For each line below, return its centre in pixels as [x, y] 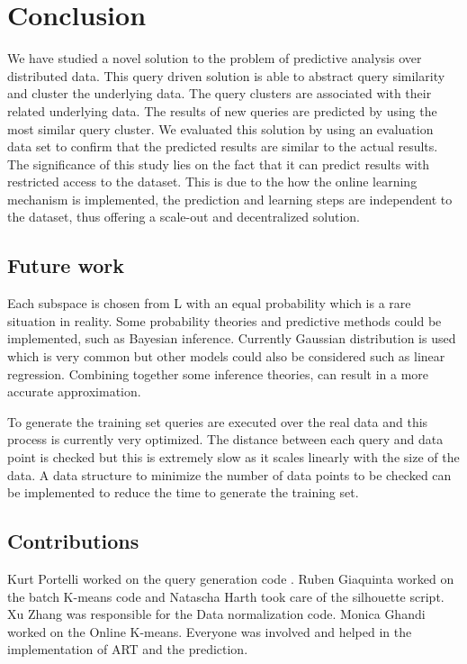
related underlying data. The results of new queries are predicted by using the [222, 110]
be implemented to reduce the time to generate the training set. [183, 492]
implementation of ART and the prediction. [128, 649]
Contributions [73, 541]
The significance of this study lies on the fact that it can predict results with [219, 164]
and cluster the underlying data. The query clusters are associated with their [220, 93]
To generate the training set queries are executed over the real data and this [218, 421]
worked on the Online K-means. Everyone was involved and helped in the [210, 631]
